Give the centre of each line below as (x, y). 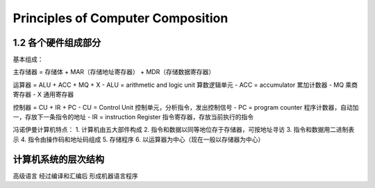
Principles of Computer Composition (120, 18)
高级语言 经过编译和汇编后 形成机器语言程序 (75, 176)
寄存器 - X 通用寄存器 (43, 94)
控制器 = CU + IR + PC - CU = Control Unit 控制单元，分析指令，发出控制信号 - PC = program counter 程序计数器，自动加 (186, 107)
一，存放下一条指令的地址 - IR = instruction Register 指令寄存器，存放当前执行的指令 (133, 117)
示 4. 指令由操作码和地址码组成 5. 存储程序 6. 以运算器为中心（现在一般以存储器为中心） (139, 139)
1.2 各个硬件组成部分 (57, 43)
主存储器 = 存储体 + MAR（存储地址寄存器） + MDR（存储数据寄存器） (114, 72)
